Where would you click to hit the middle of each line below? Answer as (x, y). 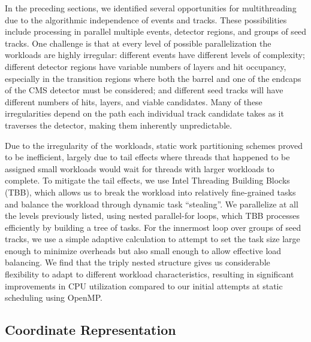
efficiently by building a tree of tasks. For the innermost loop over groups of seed (153, 227)
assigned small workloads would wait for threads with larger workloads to (140, 168)
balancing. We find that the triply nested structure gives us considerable (138, 262)
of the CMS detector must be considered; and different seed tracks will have (144, 90)
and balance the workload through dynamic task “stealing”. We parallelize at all (152, 204)
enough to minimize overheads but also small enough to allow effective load (143, 250)
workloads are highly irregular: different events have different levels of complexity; (155, 55)
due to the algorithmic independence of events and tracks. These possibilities (146, 19)
